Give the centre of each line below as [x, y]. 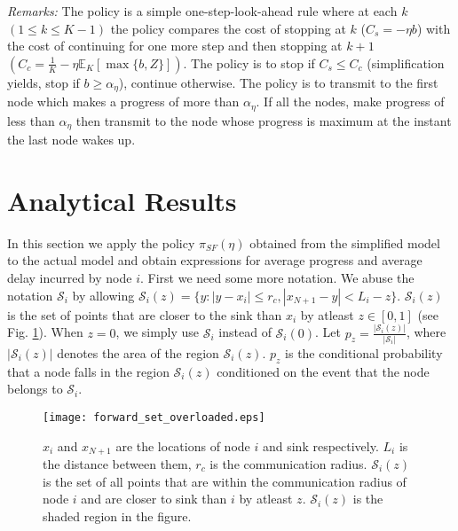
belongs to [35, 389]
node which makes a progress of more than [123, 102]
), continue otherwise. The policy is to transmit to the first [278, 82]
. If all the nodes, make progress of [350, 102]
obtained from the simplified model [345, 242]
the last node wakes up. [71, 140]
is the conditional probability [364, 352]
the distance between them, [117, 463]
